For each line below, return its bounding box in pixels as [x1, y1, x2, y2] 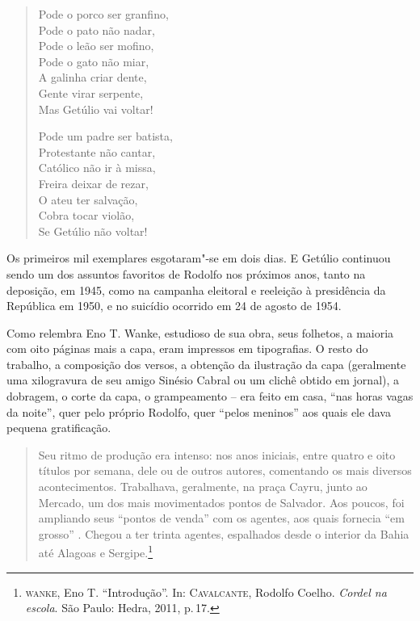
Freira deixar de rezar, [38, 174, 149, 191]
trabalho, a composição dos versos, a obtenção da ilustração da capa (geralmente [6, 355, 406, 372]
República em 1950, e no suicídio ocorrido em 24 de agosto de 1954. [6, 297, 342, 314]
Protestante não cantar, [38, 143, 156, 160]
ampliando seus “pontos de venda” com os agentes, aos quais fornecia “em [38, 510, 405, 527]
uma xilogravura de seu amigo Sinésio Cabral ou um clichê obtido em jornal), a [6, 371, 400, 388]
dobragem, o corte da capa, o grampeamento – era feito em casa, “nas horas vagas [6, 388, 414, 405]
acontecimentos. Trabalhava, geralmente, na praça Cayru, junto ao [38, 478, 367, 495]
